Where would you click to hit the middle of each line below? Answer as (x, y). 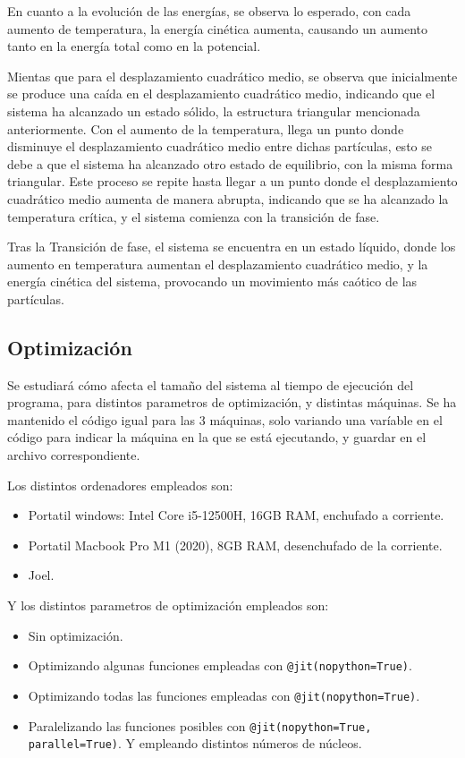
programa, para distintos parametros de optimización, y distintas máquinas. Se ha (232, 402)
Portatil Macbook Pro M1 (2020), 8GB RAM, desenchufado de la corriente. (235, 545)
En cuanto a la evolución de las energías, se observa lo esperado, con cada (209, 11)
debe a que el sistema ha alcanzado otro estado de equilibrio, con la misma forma (230, 163)
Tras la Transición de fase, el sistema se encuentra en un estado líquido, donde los (232, 247)
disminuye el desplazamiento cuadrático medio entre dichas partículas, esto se (220, 146)
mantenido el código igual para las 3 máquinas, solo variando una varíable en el (225, 419)
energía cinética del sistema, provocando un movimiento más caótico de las (212, 281)
